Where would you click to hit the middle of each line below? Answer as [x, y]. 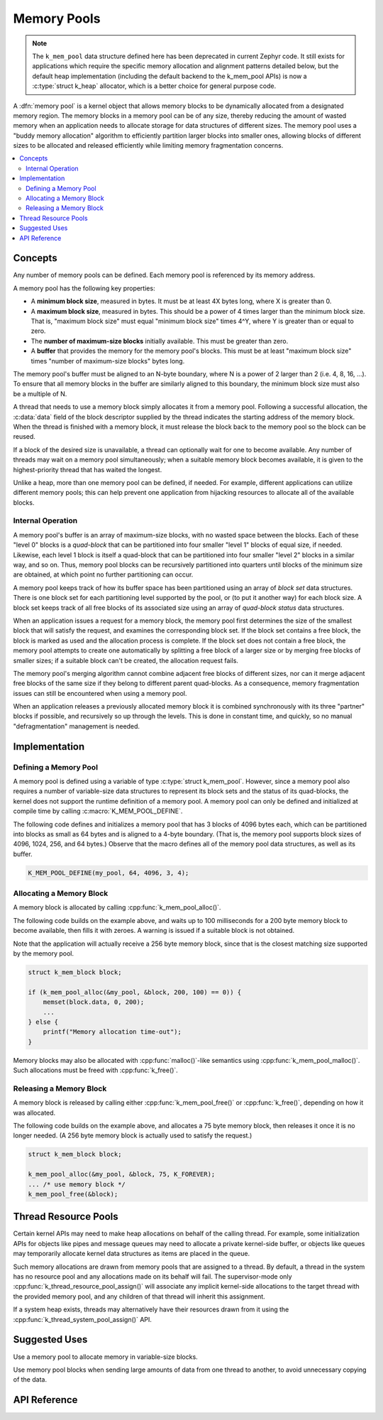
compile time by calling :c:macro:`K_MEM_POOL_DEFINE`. [98, 811]
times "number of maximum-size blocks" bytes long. [108, 361]
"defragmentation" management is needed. [77, 726]
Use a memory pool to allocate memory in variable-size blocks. [105, 1357]
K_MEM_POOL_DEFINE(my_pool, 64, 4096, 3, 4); [109, 873]
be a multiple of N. [40, 393]
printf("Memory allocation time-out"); [112, 1032]
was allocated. [34, 1113]
